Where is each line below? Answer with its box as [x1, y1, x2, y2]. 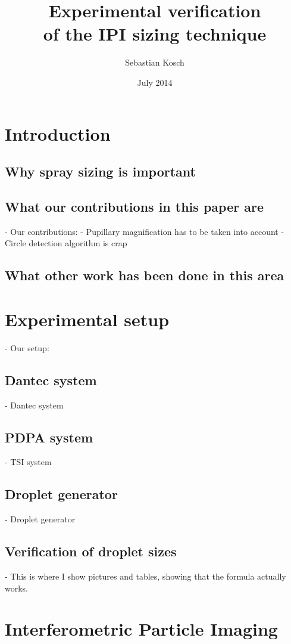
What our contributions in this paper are [5, 197, 264, 215]
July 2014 [137, 76, 173, 88]
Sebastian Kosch [125, 56, 184, 69]
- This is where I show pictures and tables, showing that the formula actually [5, 569, 286, 582]
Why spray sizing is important [5, 162, 196, 181]
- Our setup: [5, 341, 49, 354]
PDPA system [5, 428, 93, 446]
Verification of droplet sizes [5, 542, 177, 561]
